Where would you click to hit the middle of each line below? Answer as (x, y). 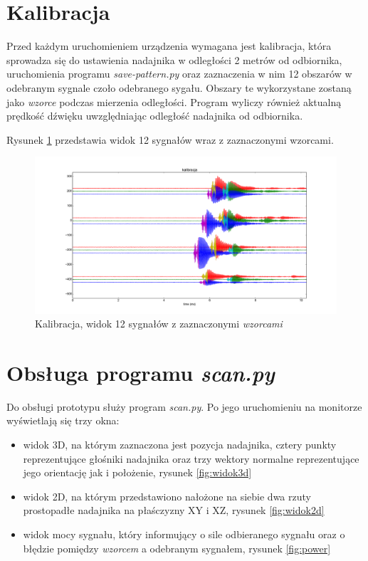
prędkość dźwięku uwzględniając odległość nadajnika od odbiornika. (155, 116)
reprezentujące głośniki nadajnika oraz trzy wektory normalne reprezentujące (191, 458)
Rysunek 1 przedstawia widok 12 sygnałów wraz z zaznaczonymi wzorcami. (170, 139)
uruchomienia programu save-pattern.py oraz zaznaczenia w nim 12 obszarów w (179, 74)
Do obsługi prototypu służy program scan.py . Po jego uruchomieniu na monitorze (184, 406)
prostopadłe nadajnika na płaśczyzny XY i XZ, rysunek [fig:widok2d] (174, 510)
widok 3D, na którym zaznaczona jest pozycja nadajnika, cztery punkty (180, 445)
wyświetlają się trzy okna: (63, 420)
